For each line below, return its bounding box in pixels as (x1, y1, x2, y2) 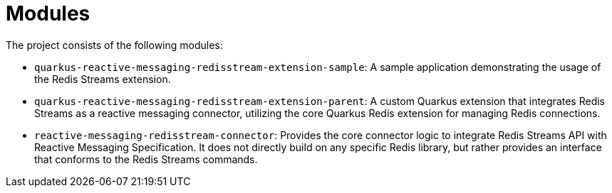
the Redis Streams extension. (34, 72, 171, 85)
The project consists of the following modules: (6, 38, 223, 51)
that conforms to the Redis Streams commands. (34, 153, 258, 165)
